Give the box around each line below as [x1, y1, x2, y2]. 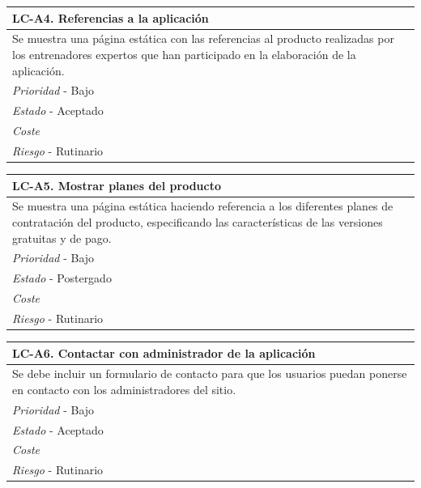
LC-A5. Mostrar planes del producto [12, 176, 222, 193]
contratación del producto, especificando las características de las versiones [12, 213, 383, 230]
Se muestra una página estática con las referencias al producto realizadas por [12, 30, 394, 47]
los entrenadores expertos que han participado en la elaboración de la [12, 45, 356, 62]
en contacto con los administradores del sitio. [12, 380, 236, 397]
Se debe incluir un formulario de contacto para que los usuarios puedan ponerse [12, 365, 407, 382]
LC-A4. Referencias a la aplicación [12, 9, 209, 26]
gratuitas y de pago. [12, 229, 112, 246]
